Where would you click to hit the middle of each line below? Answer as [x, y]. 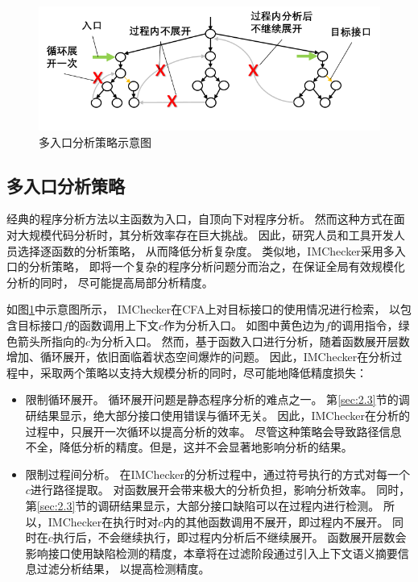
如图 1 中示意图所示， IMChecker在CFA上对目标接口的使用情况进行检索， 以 [204, 309]
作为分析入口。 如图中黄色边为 [244, 325]
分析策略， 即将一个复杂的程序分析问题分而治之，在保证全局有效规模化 [217, 266]
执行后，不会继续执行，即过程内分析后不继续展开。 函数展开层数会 [230, 537]
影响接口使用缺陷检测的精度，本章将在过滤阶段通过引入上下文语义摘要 [211, 553]
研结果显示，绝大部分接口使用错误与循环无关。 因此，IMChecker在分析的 [217, 415]
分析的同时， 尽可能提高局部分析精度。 [110, 282]
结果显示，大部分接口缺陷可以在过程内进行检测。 [250, 505]
